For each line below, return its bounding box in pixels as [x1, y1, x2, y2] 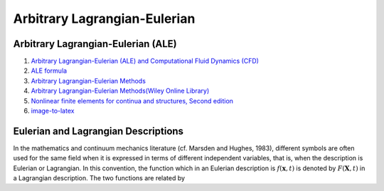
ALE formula [31, 66, 68, 75]
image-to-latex [31, 107, 75, 115]
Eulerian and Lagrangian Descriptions [13, 125, 184, 137]
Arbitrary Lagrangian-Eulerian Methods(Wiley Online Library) [31, 86, 210, 95]
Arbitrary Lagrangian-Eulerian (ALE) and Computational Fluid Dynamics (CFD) [31, 57, 260, 66]
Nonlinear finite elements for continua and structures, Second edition [31, 96, 234, 105]
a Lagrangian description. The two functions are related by [13, 174, 185, 182]
